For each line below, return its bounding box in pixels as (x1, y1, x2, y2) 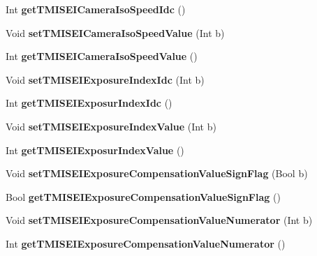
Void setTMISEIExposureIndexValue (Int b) (6, 119, 216, 133)
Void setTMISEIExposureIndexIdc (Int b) (6, 72, 205, 86)
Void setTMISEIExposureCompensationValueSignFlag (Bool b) (6, 166, 308, 181)
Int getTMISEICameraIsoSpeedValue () (6, 49, 198, 63)
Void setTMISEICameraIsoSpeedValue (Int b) (6, 25, 225, 40)
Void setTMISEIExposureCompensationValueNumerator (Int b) (6, 213, 313, 227)
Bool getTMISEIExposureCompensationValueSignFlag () (6, 189, 281, 204)
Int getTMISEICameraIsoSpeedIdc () (6, 2, 186, 16)
